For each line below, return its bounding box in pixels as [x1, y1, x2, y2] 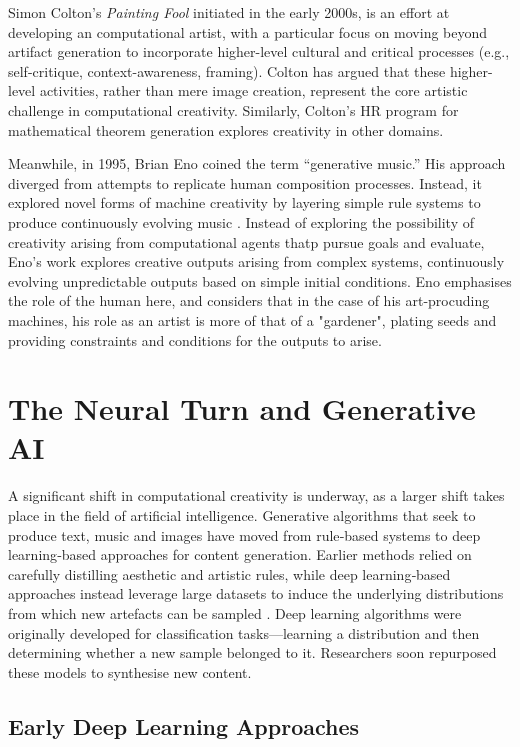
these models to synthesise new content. [8, 661, 252, 682]
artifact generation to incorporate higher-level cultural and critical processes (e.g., [8, 41, 510, 62]
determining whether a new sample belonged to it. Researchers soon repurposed [8, 642, 497, 663]
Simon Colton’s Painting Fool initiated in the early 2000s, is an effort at [8, 2, 450, 22]
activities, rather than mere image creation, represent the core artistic [39, 80, 468, 101]
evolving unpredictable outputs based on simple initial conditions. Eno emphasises [8, 270, 512, 291]
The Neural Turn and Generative [8, 388, 476, 429]
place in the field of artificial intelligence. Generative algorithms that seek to [8, 505, 476, 525]
